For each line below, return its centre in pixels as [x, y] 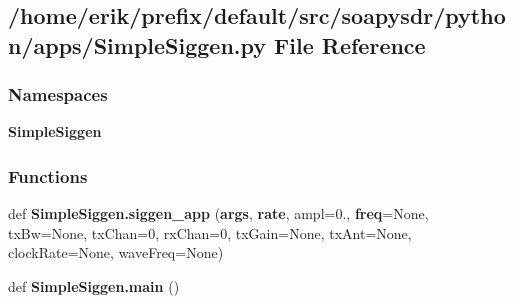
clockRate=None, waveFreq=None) [116, 252]
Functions [48, 175]
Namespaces [58, 94]
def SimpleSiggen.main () [94, 285]
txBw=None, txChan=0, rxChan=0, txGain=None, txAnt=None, [210, 232]
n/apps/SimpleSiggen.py [137, 44]
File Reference [350, 44]
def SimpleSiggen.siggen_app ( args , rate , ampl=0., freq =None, [218, 213]
